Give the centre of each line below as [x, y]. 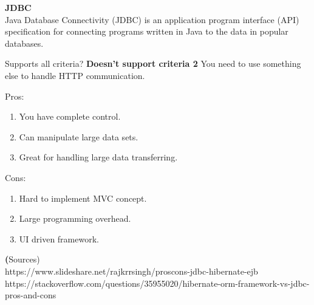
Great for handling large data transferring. [98, 157]
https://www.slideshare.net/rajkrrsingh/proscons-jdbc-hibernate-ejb [131, 271]
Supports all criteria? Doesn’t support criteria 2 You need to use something [153, 63]
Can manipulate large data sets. [79, 136]
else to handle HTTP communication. [75, 75]
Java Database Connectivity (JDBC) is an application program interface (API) [152, 19]
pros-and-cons [31, 295]
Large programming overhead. [75, 218]
